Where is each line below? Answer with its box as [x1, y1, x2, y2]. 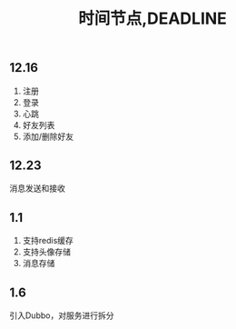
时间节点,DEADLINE [78, 8, 227, 29]
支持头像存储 [22, 246, 71, 257]
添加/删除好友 [22, 131, 74, 142]
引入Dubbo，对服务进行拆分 [9, 310, 114, 321]
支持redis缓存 [22, 235, 74, 246]
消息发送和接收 [9, 183, 65, 194]
